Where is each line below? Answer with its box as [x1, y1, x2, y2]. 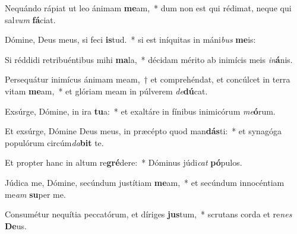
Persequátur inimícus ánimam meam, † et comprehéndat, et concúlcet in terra [5, 73, 290, 86]
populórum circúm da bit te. [5, 136, 104, 148]
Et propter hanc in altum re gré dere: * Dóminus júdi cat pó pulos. [5, 156, 242, 169]
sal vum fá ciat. [5, 13, 56, 26]
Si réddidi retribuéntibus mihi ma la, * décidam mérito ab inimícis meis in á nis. [5, 53, 293, 65]
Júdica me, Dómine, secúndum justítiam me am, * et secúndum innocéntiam [5, 176, 285, 188]
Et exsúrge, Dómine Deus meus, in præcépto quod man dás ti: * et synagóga [5, 125, 282, 137]
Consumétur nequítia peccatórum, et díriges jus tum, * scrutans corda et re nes [5, 208, 292, 220]
